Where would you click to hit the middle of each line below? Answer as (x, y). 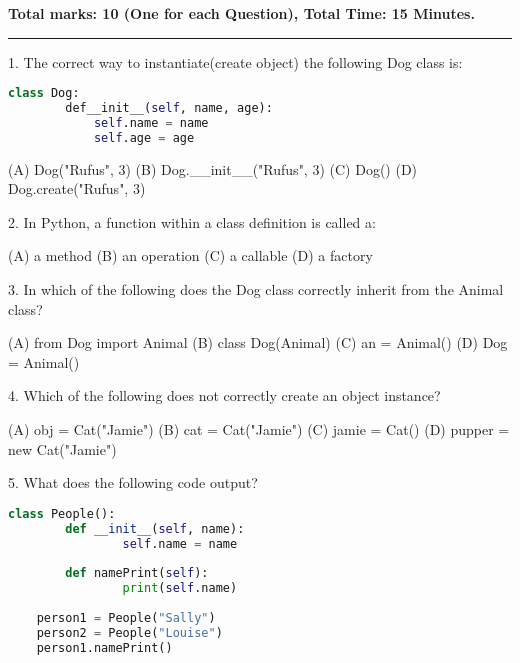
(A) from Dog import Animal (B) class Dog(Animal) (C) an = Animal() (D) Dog (258, 342)
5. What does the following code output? (133, 482)
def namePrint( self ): (137, 573)
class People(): (62, 513)
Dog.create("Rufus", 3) (77, 188)
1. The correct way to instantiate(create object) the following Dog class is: (235, 61)
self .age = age (144, 137)
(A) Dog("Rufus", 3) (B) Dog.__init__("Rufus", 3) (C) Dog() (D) (213, 168)
